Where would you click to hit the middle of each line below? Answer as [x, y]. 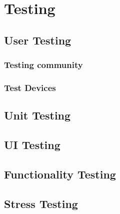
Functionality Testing [60, 174]
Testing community [43, 65]
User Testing [38, 40]
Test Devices [30, 87]
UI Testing [32, 145]
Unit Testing [37, 115]
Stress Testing [41, 203]
